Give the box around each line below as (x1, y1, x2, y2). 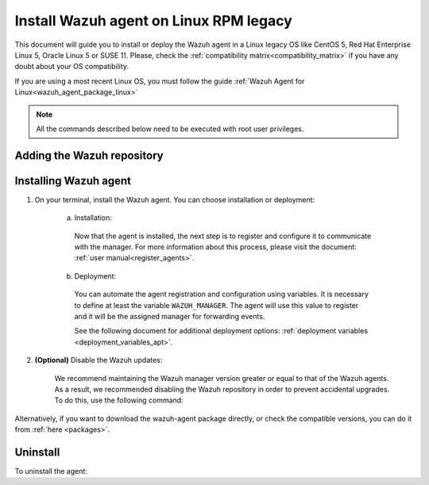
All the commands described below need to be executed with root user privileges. (36, 124, 304, 133)
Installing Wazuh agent (14, 174, 131, 187)
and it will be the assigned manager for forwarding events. (74, 311, 265, 321)
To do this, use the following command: (54, 395, 184, 405)
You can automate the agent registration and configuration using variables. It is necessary (74, 290, 369, 299)
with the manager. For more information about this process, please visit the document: (74, 242, 357, 252)
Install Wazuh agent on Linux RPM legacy (14, 12, 293, 29)
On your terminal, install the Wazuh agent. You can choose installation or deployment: (34, 194, 315, 204)
